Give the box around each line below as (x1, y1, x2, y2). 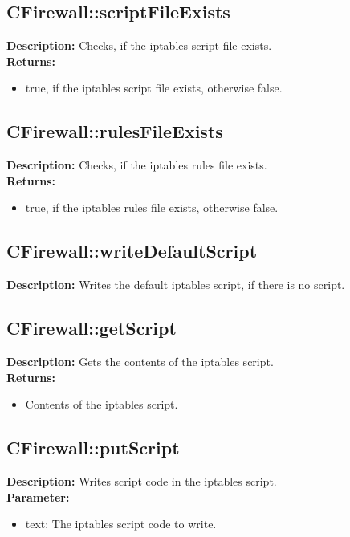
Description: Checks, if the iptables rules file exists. (6, 157, 267, 173)
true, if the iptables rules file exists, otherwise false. (25, 199, 279, 216)
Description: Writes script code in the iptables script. (6, 472, 277, 489)
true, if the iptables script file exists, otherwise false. (25, 79, 283, 96)
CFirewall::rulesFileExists (6, 119, 223, 144)
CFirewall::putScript (6, 435, 180, 460)
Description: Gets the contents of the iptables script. (6, 352, 274, 369)
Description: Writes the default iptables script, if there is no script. (6, 276, 345, 293)
